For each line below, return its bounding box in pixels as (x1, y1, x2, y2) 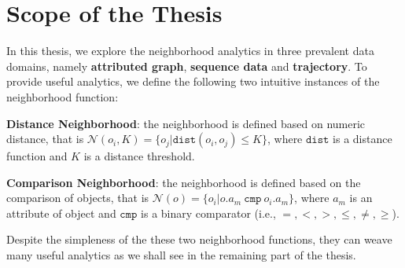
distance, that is (6, 130, 84, 147)
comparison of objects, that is (6, 189, 149, 206)
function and (6, 148, 68, 164)
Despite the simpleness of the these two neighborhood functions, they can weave (6, 231, 392, 248)
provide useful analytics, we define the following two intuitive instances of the (6, 73, 380, 90)
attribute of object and (6, 204, 116, 221)
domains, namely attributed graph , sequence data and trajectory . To (6, 57, 367, 74)
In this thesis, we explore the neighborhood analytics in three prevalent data (6, 42, 374, 59)
